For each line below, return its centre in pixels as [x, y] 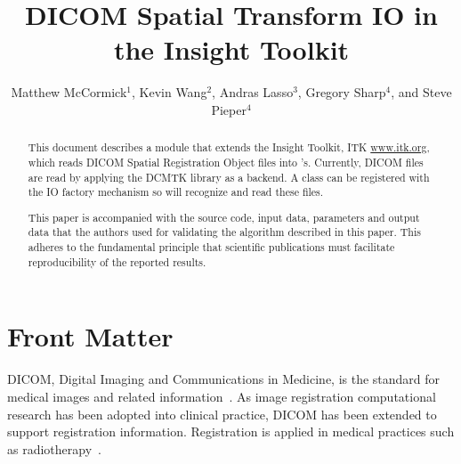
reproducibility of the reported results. [117, 261]
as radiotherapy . [54, 448]
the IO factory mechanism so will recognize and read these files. [176, 192]
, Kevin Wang [169, 92]
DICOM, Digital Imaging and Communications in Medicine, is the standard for [224, 379]
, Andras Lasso [253, 92]
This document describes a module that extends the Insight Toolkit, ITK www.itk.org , [229, 147]
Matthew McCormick [69, 92]
